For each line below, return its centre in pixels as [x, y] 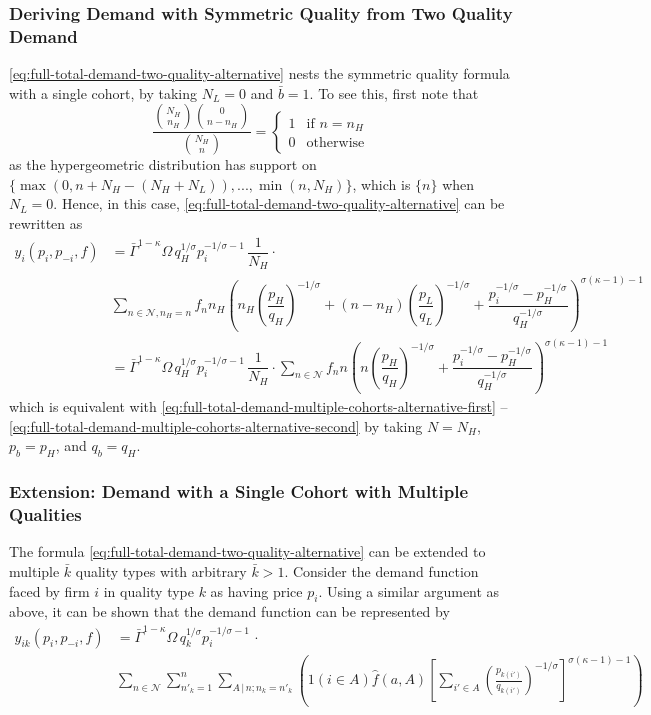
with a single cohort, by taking [103, 92]
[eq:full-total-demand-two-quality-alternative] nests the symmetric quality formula [259, 73]
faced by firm [49, 590]
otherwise [335, 143]
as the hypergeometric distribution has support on [163, 164]
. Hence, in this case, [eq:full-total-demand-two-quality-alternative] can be [279, 203]
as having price [256, 590]
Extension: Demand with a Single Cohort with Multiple [239, 491]
